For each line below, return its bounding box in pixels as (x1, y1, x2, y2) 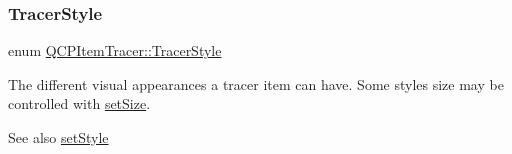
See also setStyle (8, 127, 109, 147)
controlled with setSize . (8, 93, 151, 114)
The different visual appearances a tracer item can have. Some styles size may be (8, 73, 504, 94)
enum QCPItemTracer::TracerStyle (8, 40, 222, 61)
